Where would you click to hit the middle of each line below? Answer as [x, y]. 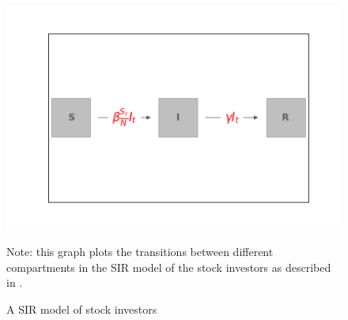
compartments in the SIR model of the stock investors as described [169, 267]
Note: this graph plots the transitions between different [140, 252]
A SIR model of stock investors [82, 309]
